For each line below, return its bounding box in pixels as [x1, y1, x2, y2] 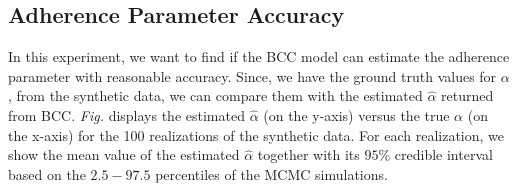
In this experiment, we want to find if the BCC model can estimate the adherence [8, 46, 510, 67]
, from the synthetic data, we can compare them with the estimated [8, 85, 423, 106]
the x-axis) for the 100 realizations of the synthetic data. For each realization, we [8, 124, 505, 145]
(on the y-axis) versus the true [263, 104, 450, 125]
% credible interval [378, 144, 493, 165]
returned [441, 85, 494, 106]
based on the [8, 163, 86, 184]
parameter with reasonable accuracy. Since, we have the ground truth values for [8, 65, 497, 86]
